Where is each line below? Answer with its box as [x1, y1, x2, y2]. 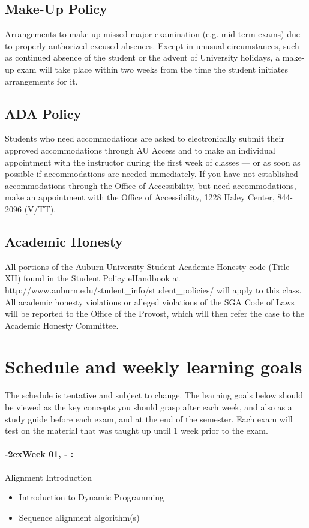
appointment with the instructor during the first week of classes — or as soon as [5, 155, 301, 168]
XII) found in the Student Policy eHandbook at [5, 272, 180, 284]
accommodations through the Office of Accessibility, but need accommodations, [5, 179, 296, 191]
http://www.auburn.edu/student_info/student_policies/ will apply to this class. [5, 283, 302, 296]
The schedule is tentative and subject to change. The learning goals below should [5, 389, 304, 401]
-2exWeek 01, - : [5, 448, 74, 460]
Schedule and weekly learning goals [5, 354, 302, 379]
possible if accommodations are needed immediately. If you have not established [5, 167, 298, 180]
